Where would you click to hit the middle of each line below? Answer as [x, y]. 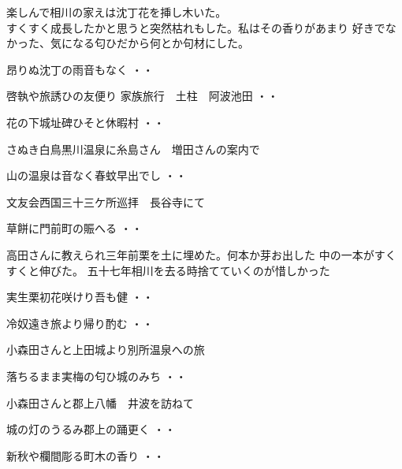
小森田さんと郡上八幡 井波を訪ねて [100, 402]
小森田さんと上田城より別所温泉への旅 [106, 350]
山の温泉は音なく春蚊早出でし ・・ [97, 175]
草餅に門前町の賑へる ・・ [74, 228]
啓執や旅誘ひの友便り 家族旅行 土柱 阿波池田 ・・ [143, 96]
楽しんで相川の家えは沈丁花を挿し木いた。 [117, 12]
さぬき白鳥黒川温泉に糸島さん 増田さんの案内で [133, 149]
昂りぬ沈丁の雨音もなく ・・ [80, 69]
